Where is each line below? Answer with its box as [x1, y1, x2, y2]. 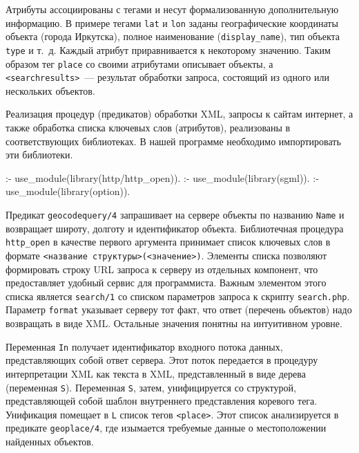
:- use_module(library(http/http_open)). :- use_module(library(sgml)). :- [6, 170, 319, 185]
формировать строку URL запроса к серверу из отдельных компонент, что [6, 261, 318, 276]
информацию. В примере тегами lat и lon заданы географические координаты [6, 15, 338, 30]
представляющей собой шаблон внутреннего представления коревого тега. [6, 394, 318, 408]
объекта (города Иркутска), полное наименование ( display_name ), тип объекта [6, 29, 340, 44]
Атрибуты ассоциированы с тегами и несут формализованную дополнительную [6, 2, 339, 16]
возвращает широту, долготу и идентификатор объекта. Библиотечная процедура [6, 221, 344, 235]
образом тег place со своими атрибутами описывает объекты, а [6, 56, 273, 71]
